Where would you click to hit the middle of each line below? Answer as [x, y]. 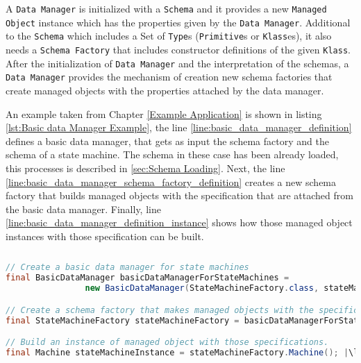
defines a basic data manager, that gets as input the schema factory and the [167, 141]
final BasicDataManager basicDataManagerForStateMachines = [148, 278]
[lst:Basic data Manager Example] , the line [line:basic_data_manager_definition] [179, 127]
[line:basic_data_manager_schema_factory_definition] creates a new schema [171, 181]
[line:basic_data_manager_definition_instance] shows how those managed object [179, 222]
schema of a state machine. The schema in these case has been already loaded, [172, 154]
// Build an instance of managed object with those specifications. [167, 343]
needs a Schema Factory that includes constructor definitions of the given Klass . [178, 49]
